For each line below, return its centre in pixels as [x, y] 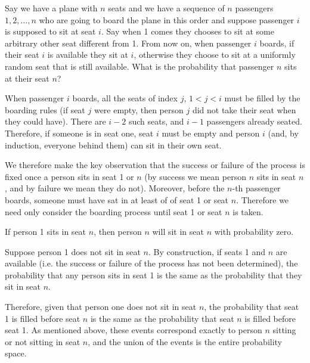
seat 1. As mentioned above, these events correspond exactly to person [134, 330]
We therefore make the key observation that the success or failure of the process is [155, 165]
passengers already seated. [254, 121]
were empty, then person [139, 109]
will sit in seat [178, 232]
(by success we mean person [195, 176]
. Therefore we [263, 199]
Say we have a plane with [51, 8]
